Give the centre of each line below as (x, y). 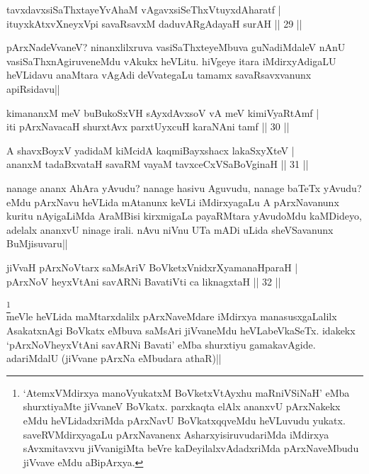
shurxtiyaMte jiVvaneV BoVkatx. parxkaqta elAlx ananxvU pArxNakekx (182, 406)
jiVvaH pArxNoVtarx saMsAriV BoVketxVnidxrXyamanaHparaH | (152, 267)
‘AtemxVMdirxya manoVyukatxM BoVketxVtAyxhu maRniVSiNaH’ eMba (186, 392)
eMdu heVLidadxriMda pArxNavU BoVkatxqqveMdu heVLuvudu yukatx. (184, 420)
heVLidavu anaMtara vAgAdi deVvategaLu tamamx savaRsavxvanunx (159, 75)
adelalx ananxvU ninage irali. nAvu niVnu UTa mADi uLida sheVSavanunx (170, 229)
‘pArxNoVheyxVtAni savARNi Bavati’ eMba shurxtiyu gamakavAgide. (161, 344)
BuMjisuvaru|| (37, 243)
